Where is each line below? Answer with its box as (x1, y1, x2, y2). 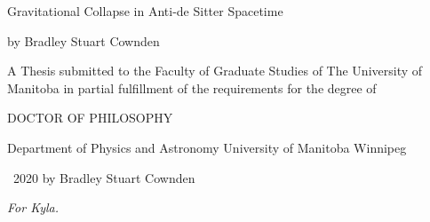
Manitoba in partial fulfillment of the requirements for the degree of (7, 78, 377, 97)
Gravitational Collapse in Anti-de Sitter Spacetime (7, 2, 283, 20)
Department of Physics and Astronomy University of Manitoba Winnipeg (7, 138, 407, 156)
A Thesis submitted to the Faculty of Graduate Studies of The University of (7, 61, 423, 80)
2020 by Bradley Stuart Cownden (12, 168, 195, 186)
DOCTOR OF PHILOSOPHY (7, 108, 173, 127)
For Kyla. (7, 198, 60, 217)
